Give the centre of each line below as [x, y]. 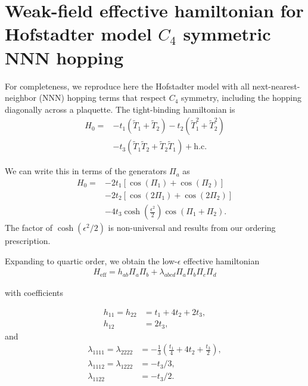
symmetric [227, 34]
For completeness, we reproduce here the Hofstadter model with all [127, 86]
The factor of [29, 228]
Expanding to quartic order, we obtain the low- [91, 260]
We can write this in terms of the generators [86, 171]
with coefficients [34, 293]
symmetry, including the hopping [241, 98]
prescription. [28, 241]
